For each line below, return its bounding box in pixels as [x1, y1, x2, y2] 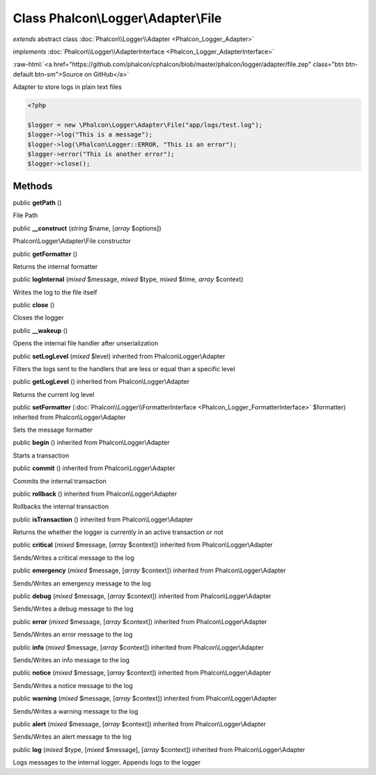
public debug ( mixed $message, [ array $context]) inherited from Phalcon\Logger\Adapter [13, 592, 272, 600]
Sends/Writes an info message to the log [13, 656, 130, 664]
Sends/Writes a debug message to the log [13, 604, 134, 613]
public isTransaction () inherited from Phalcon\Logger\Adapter [13, 515, 194, 524]
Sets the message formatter [13, 425, 93, 434]
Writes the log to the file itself [13, 288, 97, 296]
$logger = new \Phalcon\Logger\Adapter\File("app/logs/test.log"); [27, 120, 263, 129]
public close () [13, 301, 55, 309]
